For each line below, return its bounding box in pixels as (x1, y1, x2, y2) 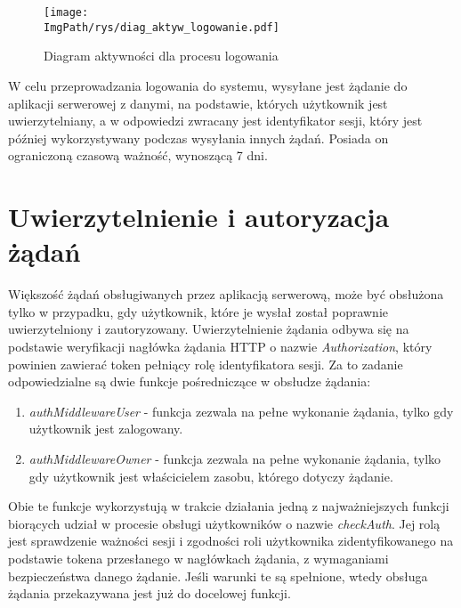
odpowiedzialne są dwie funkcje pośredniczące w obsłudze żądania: (8, 372, 371, 391)
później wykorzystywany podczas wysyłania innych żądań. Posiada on (8, 128, 389, 147)
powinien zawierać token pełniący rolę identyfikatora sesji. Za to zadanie (8, 354, 403, 373)
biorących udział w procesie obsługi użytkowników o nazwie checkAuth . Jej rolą (8, 514, 441, 532)
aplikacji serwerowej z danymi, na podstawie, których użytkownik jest (8, 93, 388, 112)
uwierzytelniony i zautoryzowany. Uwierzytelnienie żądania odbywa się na (8, 320, 409, 338)
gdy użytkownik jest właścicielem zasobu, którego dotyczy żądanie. (28, 466, 393, 485)
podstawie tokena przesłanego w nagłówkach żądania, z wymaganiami (8, 548, 389, 567)
